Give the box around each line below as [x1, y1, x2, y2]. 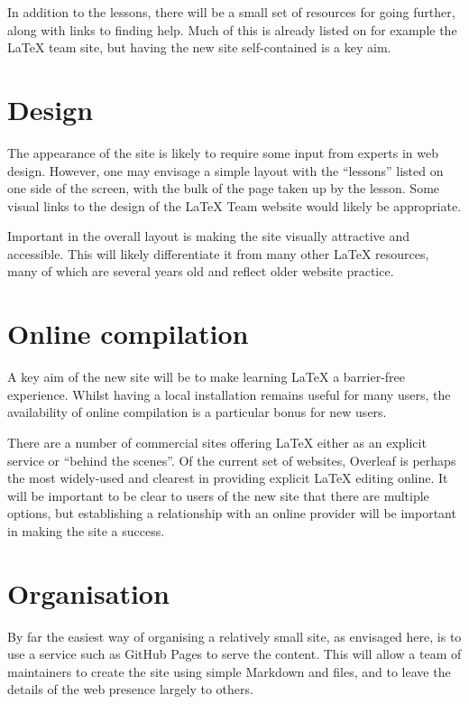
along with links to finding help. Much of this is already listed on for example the [7, 20, 457, 39]
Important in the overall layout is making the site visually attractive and [7, 227, 410, 245]
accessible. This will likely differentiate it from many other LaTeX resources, [7, 244, 429, 263]
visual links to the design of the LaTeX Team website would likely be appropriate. [7, 196, 462, 215]
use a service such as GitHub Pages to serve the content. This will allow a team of [7, 644, 462, 663]
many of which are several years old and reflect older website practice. [7, 262, 394, 281]
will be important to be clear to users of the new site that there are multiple [7, 486, 429, 505]
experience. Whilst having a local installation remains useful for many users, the [7, 384, 451, 403]
